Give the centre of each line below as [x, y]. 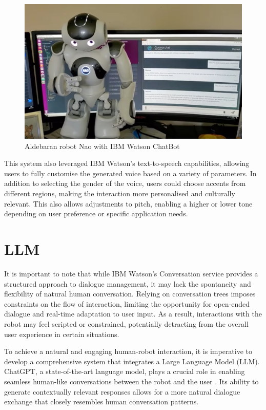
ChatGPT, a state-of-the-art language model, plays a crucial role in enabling [125, 371]
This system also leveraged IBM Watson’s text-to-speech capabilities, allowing [127, 163]
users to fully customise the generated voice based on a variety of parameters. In [130, 173]
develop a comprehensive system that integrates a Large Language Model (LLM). [132, 361]
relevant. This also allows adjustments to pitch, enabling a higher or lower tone [128, 203]
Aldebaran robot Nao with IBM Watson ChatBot [102, 146]
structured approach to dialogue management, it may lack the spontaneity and [128, 283]
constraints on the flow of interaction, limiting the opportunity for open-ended [127, 303]
